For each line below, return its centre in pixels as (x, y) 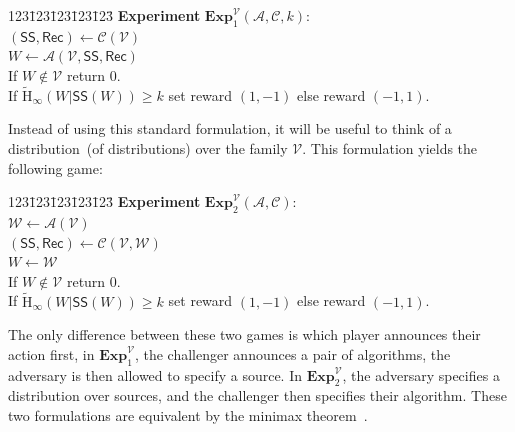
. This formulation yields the (390, 147)
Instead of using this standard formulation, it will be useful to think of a (230, 128)
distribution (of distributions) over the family (148, 147)
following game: (55, 167)
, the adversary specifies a (421, 374)
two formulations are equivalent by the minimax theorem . (188, 414)
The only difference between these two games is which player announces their (244, 334)
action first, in (51, 353)
